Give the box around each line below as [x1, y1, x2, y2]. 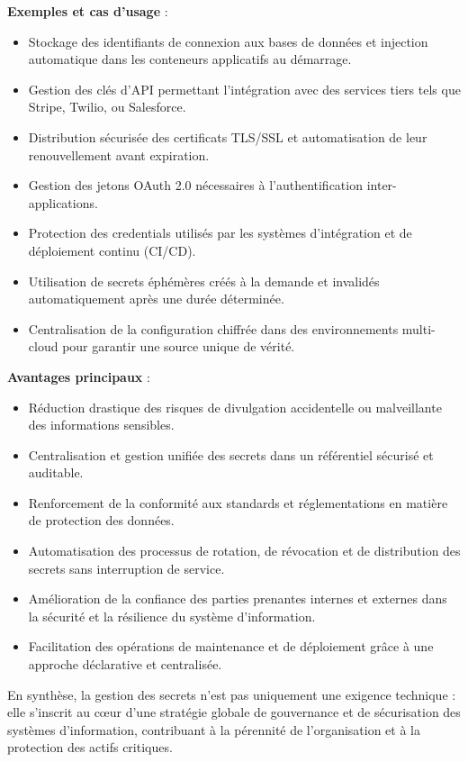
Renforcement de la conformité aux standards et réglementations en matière [28, 493, 448, 512]
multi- [401, 319, 436, 338]
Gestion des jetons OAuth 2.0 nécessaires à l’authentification [28, 176, 363, 195]
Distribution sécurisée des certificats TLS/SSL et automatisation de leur [28, 127, 427, 146]
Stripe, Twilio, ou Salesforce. [28, 97, 186, 116]
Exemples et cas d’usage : [7, 2, 168, 20]
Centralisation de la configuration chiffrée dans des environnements [28, 319, 399, 338]
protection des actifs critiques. [7, 738, 173, 757]
